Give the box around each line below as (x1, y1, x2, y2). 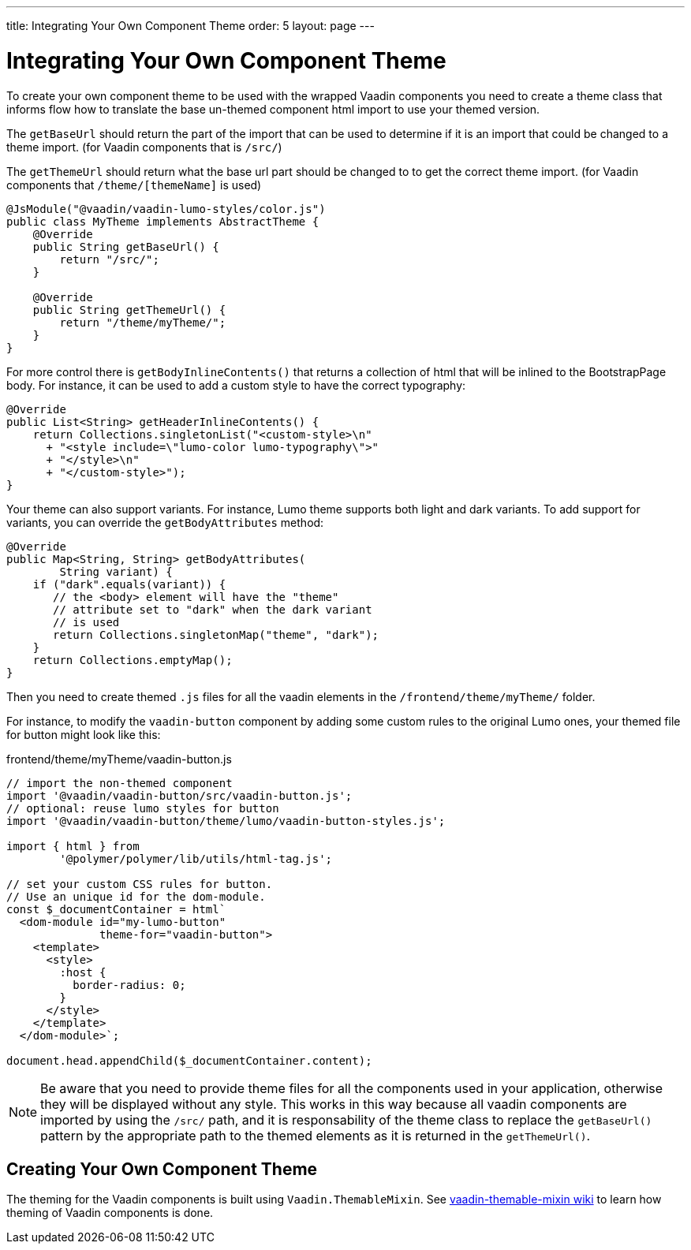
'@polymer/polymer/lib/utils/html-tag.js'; (59, 852, 333, 865)
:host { (59, 965, 106, 979)
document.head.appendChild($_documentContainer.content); (6, 1054, 372, 1067)
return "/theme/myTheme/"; (59, 315, 226, 329)
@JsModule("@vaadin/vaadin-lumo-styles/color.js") (6, 202, 326, 215)
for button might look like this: (6, 727, 161, 741)
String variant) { (59, 565, 173, 578)
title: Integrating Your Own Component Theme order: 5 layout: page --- (6, 19, 375, 32)
